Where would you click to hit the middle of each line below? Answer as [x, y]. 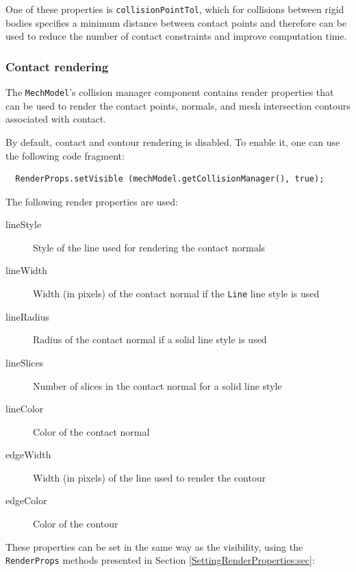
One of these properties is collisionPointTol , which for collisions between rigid [175, 9]
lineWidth [27, 270]
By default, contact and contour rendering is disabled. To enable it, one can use [173, 141]
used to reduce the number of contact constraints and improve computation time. [176, 36]
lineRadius [28, 316]
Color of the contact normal [91, 431]
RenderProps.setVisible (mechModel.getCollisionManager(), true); [170, 179]
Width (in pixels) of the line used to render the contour [150, 477]
